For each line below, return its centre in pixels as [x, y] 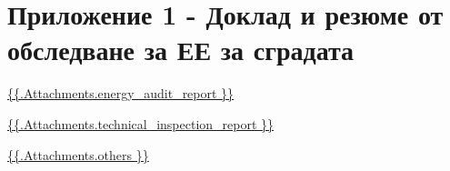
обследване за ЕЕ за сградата [181, 50]
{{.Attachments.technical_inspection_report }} [141, 123]
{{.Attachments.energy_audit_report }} [121, 93]
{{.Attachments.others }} [78, 154]
